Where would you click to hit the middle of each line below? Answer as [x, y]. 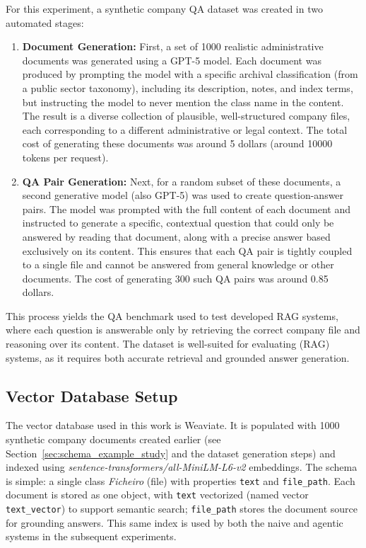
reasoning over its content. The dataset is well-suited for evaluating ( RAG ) [168, 344]
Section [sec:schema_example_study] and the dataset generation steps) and [171, 453]
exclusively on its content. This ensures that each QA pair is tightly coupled [187, 250]
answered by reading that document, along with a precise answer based [176, 236]
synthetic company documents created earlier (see [113, 439]
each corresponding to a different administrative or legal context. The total [185, 129]
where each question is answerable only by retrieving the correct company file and [183, 330]
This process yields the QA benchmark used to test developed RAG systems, [172, 315]
